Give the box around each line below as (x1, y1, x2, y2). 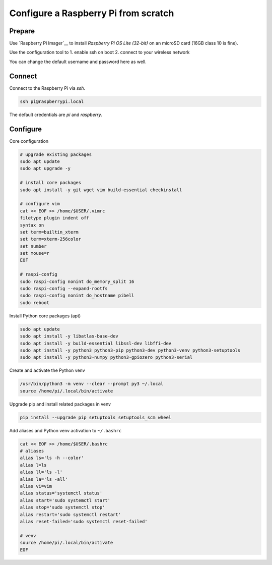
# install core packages (20, 180, 82, 186)
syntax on (20, 222, 44, 228)
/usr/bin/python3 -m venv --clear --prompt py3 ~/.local (20, 381, 164, 387)
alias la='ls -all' (20, 476, 68, 482)
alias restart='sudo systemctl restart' (20, 512, 121, 517)
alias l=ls (20, 462, 47, 468)
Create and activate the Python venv (9, 367, 85, 373)
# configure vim (20, 201, 60, 207)
